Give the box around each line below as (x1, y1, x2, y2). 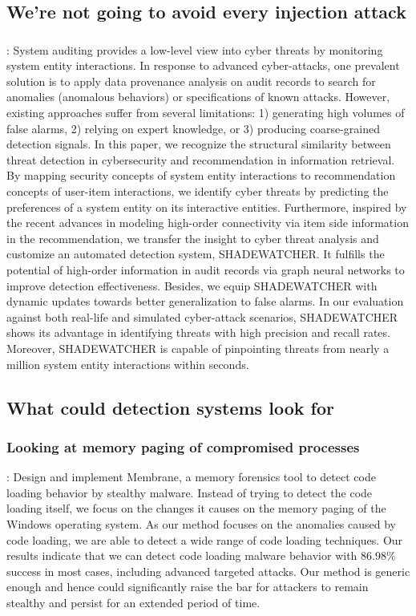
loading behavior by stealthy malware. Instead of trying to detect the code (6, 484, 373, 500)
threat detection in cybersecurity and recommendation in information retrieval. (6, 151, 395, 168)
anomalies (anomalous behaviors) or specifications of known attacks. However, (6, 88, 390, 105)
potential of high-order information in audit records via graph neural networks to (6, 261, 405, 278)
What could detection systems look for (6, 395, 334, 419)
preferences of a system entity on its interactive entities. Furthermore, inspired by (6, 198, 407, 215)
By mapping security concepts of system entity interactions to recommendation (6, 167, 396, 184)
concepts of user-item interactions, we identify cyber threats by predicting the (6, 183, 389, 200)
